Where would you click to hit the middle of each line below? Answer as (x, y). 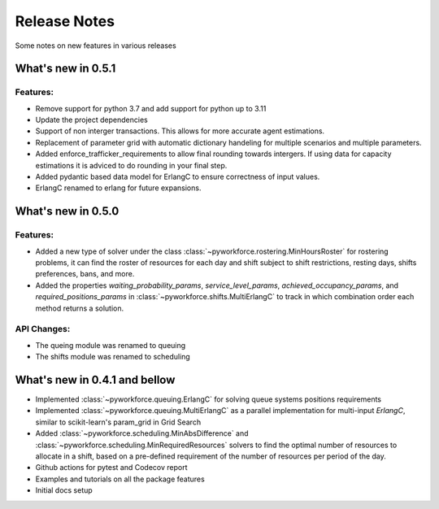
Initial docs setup (64, 490)
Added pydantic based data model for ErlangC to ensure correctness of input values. (178, 177)
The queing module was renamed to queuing (111, 345)
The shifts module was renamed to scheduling (113, 357)
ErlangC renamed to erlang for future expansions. (118, 188)
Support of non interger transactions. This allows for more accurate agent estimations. (180, 131)
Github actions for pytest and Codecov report (111, 468)
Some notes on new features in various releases (96, 46)
